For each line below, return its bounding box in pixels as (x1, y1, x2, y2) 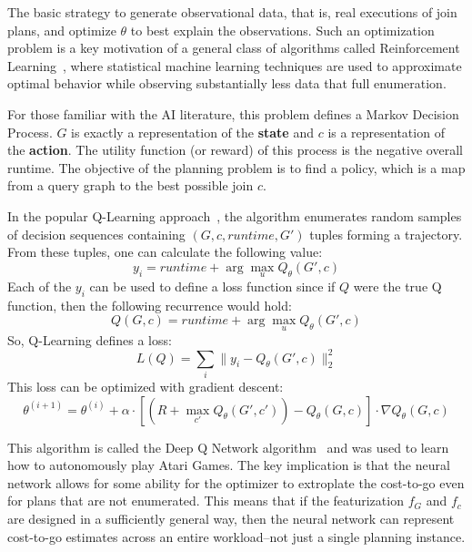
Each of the (7, 276, 72, 295)
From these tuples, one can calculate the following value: (7, 242, 323, 261)
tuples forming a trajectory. (309, 224, 463, 243)
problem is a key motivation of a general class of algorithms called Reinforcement (7, 38, 460, 57)
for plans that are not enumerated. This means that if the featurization (7, 491, 404, 510)
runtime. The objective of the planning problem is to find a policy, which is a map (7, 158, 466, 177)
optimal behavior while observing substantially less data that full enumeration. (7, 74, 447, 93)
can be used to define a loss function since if (89, 276, 336, 295)
